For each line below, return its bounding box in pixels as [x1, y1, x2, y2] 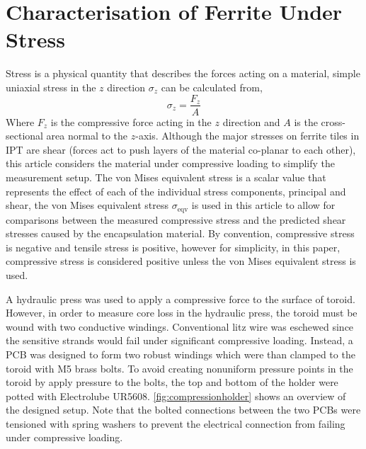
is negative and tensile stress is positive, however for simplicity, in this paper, [6, 239, 341, 254]
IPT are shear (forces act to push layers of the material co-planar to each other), [6, 142, 356, 157]
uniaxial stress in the [6, 79, 96, 94]
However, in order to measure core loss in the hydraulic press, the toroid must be [6, 305, 358, 320]
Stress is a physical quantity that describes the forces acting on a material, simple [6, 66, 360, 81]
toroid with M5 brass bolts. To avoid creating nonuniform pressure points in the [6, 360, 353, 375]
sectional [6, 128, 43, 143]
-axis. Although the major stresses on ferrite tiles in [135, 128, 360, 143]
